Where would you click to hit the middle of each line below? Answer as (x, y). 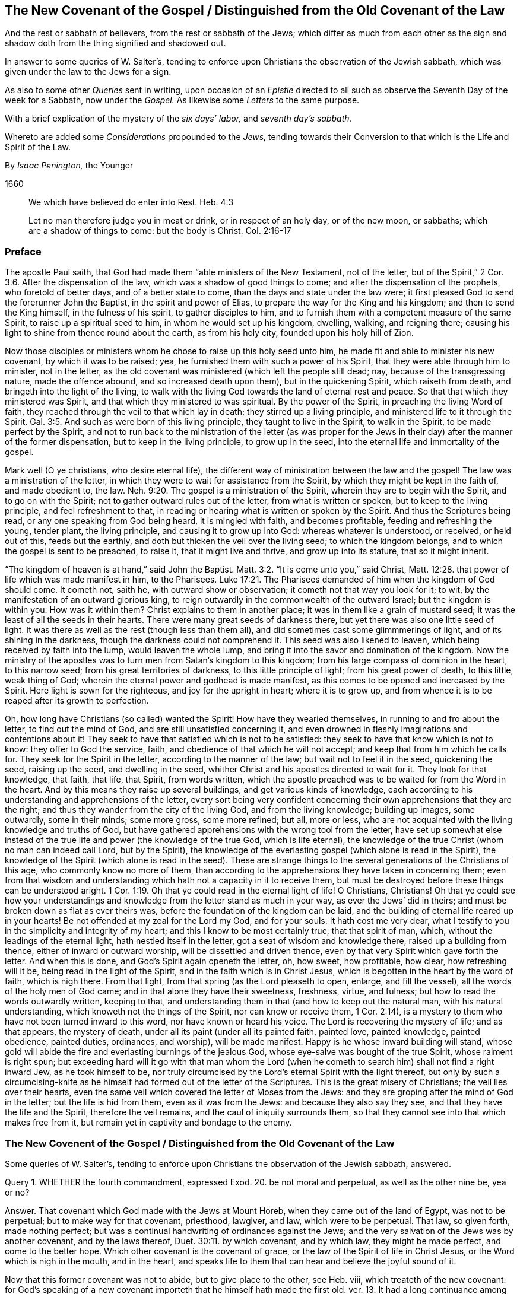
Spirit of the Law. (38, 147)
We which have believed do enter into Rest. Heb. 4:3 (131, 202)
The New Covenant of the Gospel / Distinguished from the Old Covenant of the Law (255, 10)
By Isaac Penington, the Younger (69, 166)
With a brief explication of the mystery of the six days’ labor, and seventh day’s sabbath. (178, 119)
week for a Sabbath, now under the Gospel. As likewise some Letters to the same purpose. (182, 100)
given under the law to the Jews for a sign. (88, 72)
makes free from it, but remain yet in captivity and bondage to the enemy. (148, 1123)
